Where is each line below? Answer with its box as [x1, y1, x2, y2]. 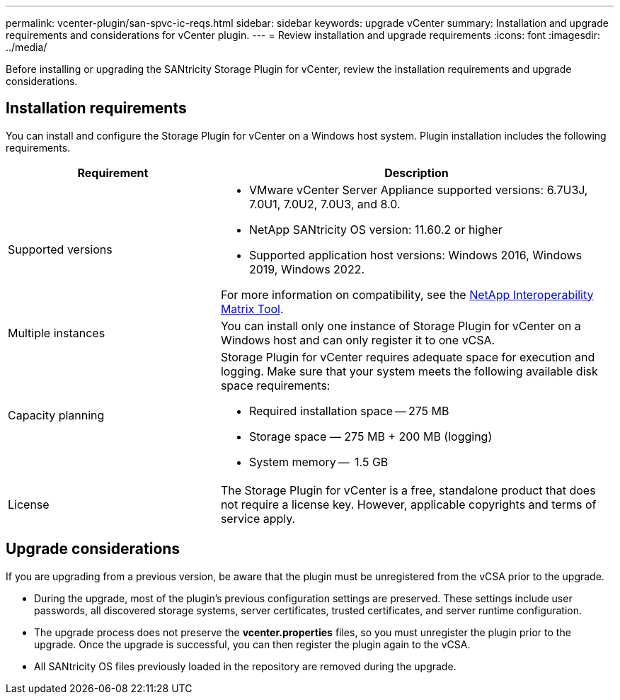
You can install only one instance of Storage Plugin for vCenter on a [220, 318, 581, 333]
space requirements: [220, 378, 331, 393]
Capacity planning [8, 407, 105, 422]
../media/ [6, 41, 47, 53]
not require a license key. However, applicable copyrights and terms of [220, 497, 597, 512]
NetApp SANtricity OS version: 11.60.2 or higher [248, 222, 503, 237]
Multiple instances [8, 325, 105, 340]
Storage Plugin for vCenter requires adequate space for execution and [220, 349, 595, 364]
